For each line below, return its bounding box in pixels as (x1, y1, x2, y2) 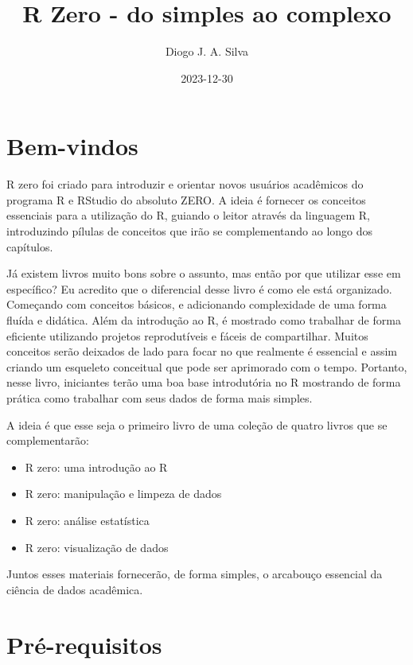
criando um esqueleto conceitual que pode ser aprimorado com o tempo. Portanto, (6, 358, 407, 375)
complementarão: (6, 432, 89, 449)
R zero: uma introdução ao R (25, 458, 168, 475)
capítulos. (6, 238, 53, 255)
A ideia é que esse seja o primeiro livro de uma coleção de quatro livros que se (6, 416, 388, 433)
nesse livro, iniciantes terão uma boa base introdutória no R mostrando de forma (6, 374, 401, 391)
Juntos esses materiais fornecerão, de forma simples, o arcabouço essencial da (6, 566, 383, 582)
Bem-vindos (6, 130, 138, 162)
